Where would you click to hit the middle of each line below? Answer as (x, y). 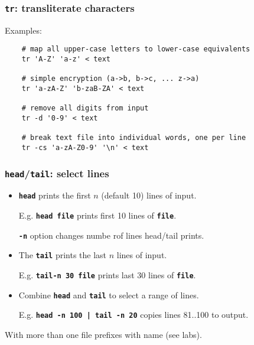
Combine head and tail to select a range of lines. (109, 294)
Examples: (23, 30)
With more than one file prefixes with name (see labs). (103, 334)
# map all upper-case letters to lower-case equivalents (136, 49)
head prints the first (55, 195)
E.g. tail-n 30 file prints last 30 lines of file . (107, 275)
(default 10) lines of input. (149, 195)
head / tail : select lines (57, 173)
